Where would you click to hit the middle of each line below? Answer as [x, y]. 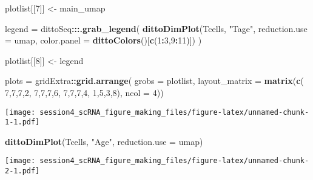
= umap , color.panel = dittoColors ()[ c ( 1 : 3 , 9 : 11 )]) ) [103, 40]
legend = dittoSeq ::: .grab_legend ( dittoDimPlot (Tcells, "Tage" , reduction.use [156, 28]
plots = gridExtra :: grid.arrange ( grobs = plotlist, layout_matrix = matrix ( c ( [154, 81]
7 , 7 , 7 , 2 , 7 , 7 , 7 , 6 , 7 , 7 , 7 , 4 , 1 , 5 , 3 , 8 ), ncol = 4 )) [84, 92]
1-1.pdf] [22, 122]
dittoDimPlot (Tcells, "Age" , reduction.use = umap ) [104, 141]
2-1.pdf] [22, 171]
